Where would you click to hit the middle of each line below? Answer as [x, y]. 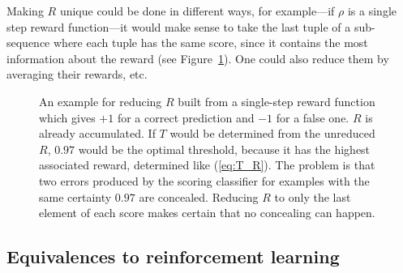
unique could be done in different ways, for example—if [197, 11]
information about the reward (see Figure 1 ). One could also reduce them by [198, 58]
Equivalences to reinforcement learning [173, 256]
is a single [372, 11]
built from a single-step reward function [277, 101]
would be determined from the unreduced [272, 133]
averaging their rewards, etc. [77, 74]
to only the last [313, 196]
